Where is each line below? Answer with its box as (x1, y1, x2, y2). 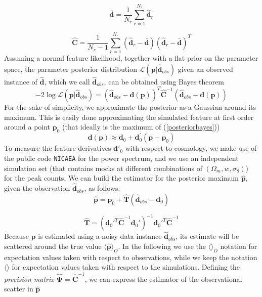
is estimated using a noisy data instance (38, 231, 162, 241)
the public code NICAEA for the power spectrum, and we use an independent (4, 153, 239, 163)
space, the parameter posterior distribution (4, 63, 137, 74)
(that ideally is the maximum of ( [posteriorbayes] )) (62, 121, 220, 132)
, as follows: (84, 183, 120, 193)
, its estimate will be (176, 231, 239, 241)
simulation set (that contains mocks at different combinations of (4, 162, 203, 173)
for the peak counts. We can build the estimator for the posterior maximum (4, 173, 239, 183)
